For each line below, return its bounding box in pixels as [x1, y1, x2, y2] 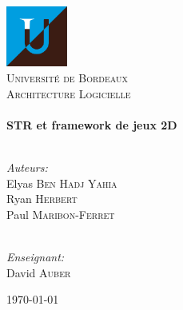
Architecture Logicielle [6, 85, 131, 101]
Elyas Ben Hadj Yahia [6, 174, 117, 191]
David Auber [6, 264, 71, 280]
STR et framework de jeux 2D [6, 116, 177, 133]
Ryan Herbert [6, 190, 78, 207]
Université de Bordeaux [6, 70, 128, 86]
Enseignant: [6, 248, 65, 264]
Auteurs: [6, 158, 48, 175]
